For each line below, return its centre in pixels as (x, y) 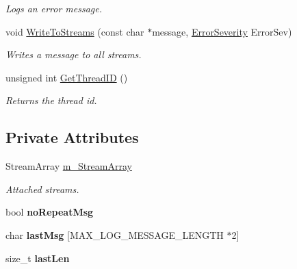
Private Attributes (72, 137)
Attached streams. (42, 189)
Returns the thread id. (51, 100)
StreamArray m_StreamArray (69, 166)
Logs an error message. (54, 8)
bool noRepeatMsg (50, 212)
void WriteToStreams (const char (75, 31)
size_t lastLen (38, 258)
